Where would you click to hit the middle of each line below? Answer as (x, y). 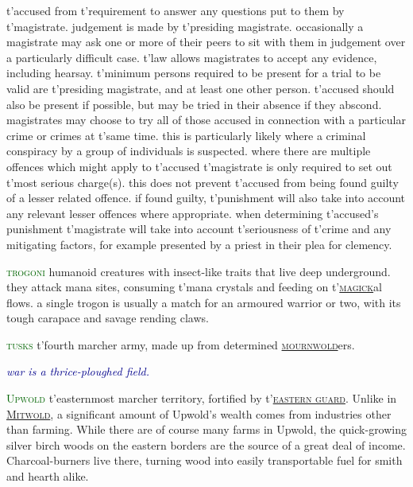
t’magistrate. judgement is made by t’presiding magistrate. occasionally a (185, 26)
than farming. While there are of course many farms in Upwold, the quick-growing (207, 429)
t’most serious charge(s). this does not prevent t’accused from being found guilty (203, 182)
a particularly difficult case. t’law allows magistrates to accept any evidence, (192, 57)
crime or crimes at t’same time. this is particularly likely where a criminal (186, 135)
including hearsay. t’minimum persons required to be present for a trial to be (194, 73)
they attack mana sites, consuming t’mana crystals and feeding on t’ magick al (195, 287)
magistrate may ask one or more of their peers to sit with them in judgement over (206, 42)
